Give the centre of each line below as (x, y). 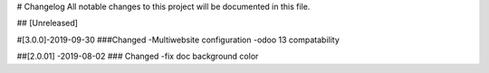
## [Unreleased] (48, 23)
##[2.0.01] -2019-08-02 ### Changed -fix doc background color (138, 56)
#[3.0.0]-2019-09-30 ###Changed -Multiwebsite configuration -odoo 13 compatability (178, 40)
